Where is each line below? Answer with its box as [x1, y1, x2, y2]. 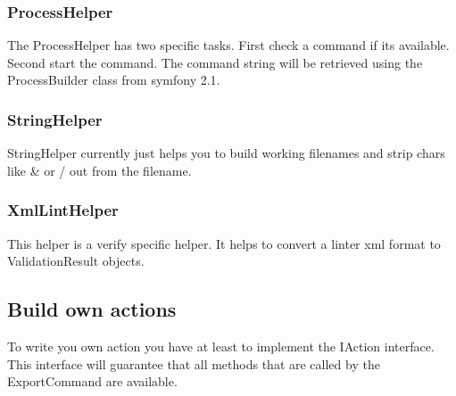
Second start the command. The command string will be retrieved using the [7, 53, 423, 71]
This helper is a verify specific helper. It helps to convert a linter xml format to [7, 234, 441, 252]
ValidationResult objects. [7, 252, 145, 270]
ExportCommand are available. [7, 372, 178, 391]
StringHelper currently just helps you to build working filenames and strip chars [7, 144, 445, 162]
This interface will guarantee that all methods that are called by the [7, 354, 380, 373]
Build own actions [7, 295, 177, 323]
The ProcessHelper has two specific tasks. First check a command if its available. [7, 36, 450, 54]
